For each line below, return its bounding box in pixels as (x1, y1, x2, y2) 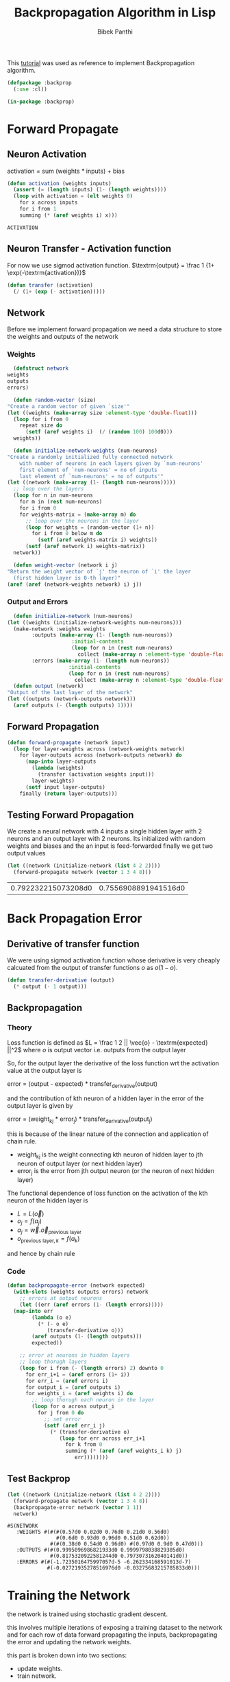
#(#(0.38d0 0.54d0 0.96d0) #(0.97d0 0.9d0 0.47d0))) (50, 1541, 204, 1548)
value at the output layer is (7, 1066, 82, 1074)
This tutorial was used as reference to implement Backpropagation (7, 58, 195, 67)
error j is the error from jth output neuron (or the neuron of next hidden (16, 1166, 215, 1176)
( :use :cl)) (13, 86, 48, 93)
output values (7, 849, 46, 857)
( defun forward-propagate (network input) (7, 739, 130, 746)
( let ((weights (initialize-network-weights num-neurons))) (7, 619, 183, 626)
